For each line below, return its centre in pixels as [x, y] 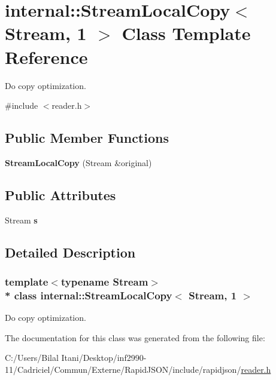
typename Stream [104, 281]
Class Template [186, 33]
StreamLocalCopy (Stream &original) [78, 162]
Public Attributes [60, 194]
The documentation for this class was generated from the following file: [135, 337]
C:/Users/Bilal [32, 358]
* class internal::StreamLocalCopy [89, 295]
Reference [46, 56]
